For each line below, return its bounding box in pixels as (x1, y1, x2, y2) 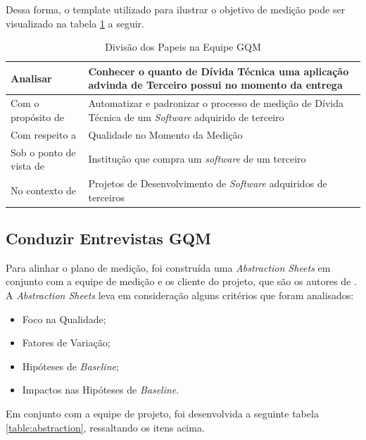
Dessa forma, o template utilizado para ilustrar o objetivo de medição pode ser (6, 2, 346, 16)
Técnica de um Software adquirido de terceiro (88, 109, 284, 124)
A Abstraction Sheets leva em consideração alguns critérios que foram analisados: (6, 288, 354, 303)
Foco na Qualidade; (22, 311, 106, 326)
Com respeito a (11, 127, 77, 142)
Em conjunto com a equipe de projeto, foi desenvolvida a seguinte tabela (6, 406, 319, 420)
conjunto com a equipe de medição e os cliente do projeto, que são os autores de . (6, 274, 357, 289)
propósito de (11, 109, 64, 124)
